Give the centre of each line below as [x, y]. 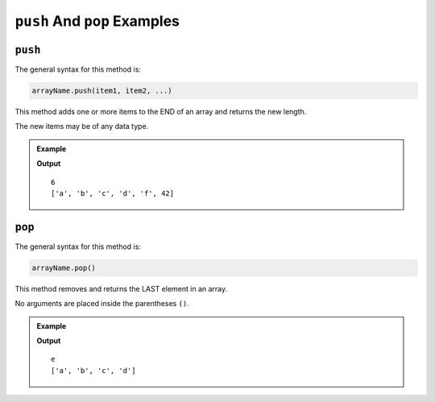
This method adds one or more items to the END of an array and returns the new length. [161, 112]
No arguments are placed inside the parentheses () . [102, 304]
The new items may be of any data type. [82, 126]
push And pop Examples [97, 21]
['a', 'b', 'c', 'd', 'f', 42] [113, 193]
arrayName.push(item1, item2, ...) [102, 91]
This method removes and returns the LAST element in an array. [121, 288]
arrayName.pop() [64, 267]
